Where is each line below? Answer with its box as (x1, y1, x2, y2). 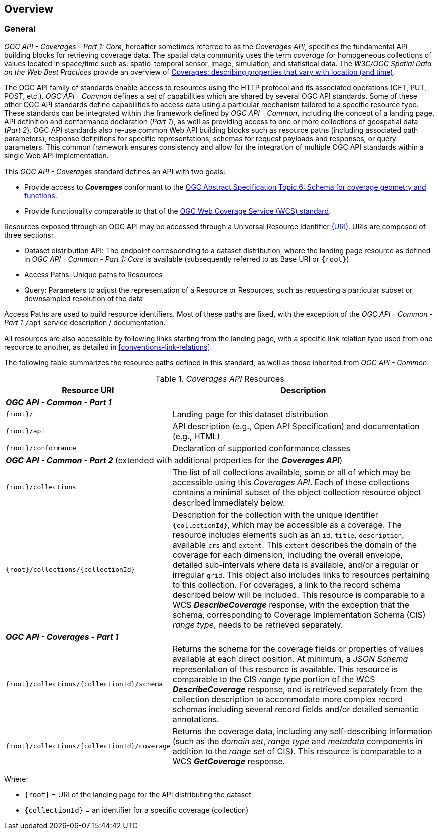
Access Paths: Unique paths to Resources (24, 270, 163, 279)
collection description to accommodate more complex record (172, 694, 403, 704)
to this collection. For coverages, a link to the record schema (172, 579, 401, 590)
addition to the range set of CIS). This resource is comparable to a (172, 746, 422, 756)
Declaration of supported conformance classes (172, 443, 350, 453)
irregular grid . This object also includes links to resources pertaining (172, 569, 430, 580)
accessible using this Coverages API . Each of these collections (172, 477, 410, 487)
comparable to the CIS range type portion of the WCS (172, 674, 375, 684)
